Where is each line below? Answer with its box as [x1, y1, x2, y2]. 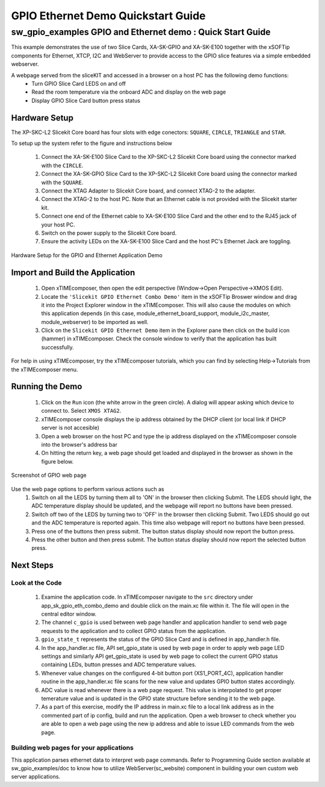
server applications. [11, 773, 60, 780]
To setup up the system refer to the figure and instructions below [11, 139, 173, 147]
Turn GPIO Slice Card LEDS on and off [31, 80, 126, 87]
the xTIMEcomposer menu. [11, 366, 78, 373]
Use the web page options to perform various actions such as [11, 485, 165, 492]
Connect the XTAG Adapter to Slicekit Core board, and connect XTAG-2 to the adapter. [41, 187, 256, 194]
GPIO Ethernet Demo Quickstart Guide [11, 9, 206, 22]
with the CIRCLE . [41, 162, 84, 169]
